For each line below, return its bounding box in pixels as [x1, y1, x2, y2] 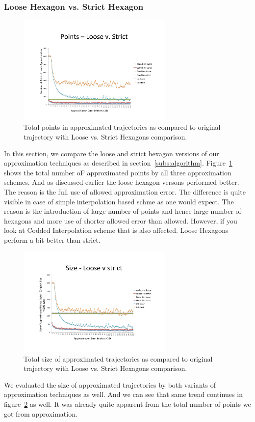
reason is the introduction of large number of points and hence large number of [4, 206, 241, 216]
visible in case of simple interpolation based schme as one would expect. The [4, 196, 234, 206]
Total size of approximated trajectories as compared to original [24, 353, 213, 364]
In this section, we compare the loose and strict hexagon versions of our [4, 148, 219, 158]
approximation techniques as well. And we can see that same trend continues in [4, 389, 243, 399]
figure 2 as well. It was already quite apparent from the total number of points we [4, 398, 251, 409]
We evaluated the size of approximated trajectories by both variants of [4, 379, 216, 390]
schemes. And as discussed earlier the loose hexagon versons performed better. [4, 177, 239, 187]
